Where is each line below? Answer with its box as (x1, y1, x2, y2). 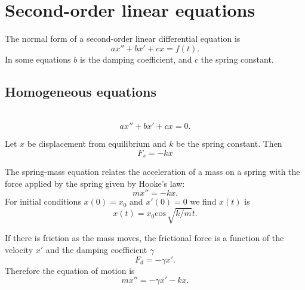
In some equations (5, 53, 71, 65)
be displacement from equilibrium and (27, 137, 167, 150)
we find (190, 195, 217, 208)
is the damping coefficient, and (79, 53, 192, 65)
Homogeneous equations (5, 82, 156, 100)
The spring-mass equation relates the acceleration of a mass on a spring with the (5, 165, 300, 178)
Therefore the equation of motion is (5, 264, 135, 276)
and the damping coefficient (45, 243, 147, 256)
